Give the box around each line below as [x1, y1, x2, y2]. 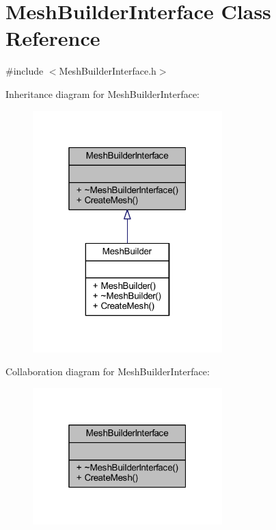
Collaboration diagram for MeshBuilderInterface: [5, 364, 210, 379]
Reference [5, 24, 100, 52]
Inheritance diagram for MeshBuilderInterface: [5, 86, 199, 101]
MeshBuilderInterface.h [59, 64, 156, 78]
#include [5, 64, 44, 78]
